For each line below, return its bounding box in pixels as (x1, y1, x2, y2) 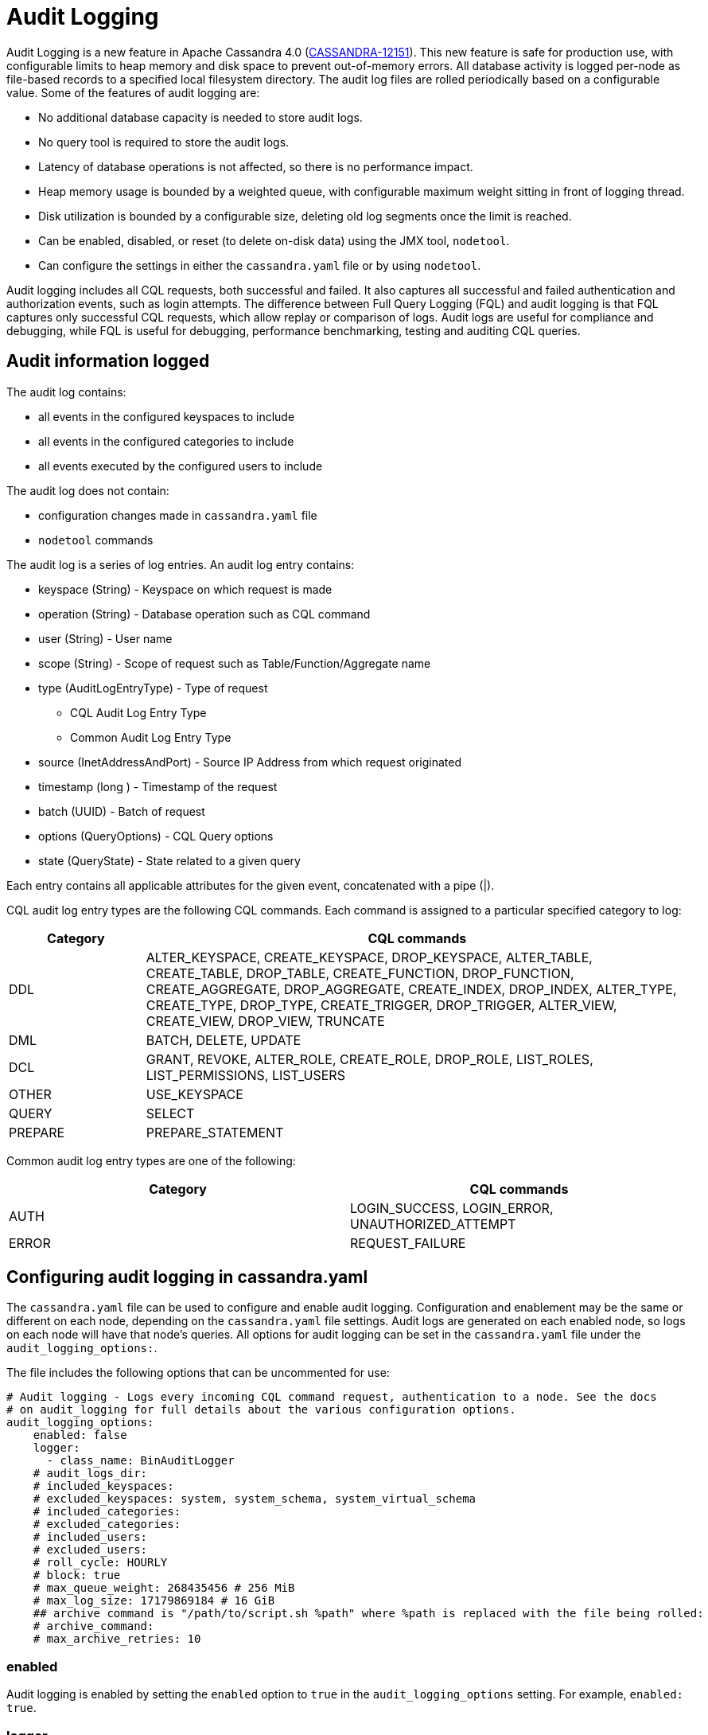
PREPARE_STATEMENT (146, 1124, 284, 1140)
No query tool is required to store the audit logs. (38, 135, 290, 149)
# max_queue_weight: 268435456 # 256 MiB (33, 1581, 295, 1595)
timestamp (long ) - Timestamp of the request (38, 779, 278, 793)
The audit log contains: (6, 384, 126, 399)
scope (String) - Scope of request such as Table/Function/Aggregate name (38, 656, 431, 670)
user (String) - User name (38, 631, 173, 645)
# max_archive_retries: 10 (33, 1632, 201, 1646)
